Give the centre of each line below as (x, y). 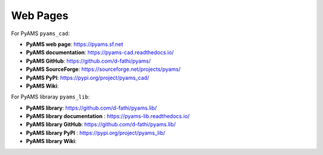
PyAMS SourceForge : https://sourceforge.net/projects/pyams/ (103, 69)
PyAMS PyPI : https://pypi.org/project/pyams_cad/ (88, 77)
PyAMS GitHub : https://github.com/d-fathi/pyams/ (88, 61)
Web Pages (40, 15)
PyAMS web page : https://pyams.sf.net (74, 44)
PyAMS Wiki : (42, 86)
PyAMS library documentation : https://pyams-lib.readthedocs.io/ (108, 116)
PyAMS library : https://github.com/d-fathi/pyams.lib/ (92, 108)
